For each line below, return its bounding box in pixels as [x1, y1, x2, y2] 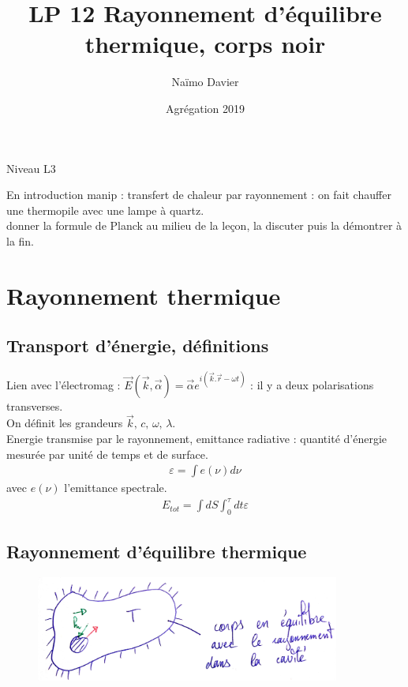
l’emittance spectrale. [64, 479, 167, 496]
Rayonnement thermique [6, 279, 281, 311]
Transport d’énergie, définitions [6, 333, 269, 358]
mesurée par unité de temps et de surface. [6, 445, 208, 462]
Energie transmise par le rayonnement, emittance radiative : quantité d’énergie [6, 430, 387, 446]
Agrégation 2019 [166, 99, 245, 116]
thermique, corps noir [84, 28, 326, 60]
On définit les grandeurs [6, 415, 123, 431]
